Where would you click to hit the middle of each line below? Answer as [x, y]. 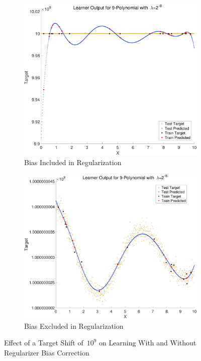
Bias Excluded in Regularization [74, 326]
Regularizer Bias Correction [47, 352]
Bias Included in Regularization [73, 162]
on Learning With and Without [148, 343]
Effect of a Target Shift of [44, 343]
